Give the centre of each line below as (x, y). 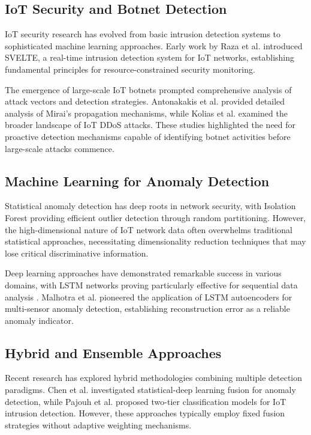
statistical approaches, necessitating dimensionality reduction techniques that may (155, 241)
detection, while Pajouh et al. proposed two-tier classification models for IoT (146, 401)
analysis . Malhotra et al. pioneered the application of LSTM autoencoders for (149, 297)
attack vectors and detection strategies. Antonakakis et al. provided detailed (145, 101)
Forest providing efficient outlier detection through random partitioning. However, (155, 217)
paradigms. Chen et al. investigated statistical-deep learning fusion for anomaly (150, 390)
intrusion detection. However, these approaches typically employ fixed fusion (145, 413)
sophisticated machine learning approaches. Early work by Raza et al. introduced (154, 45)
